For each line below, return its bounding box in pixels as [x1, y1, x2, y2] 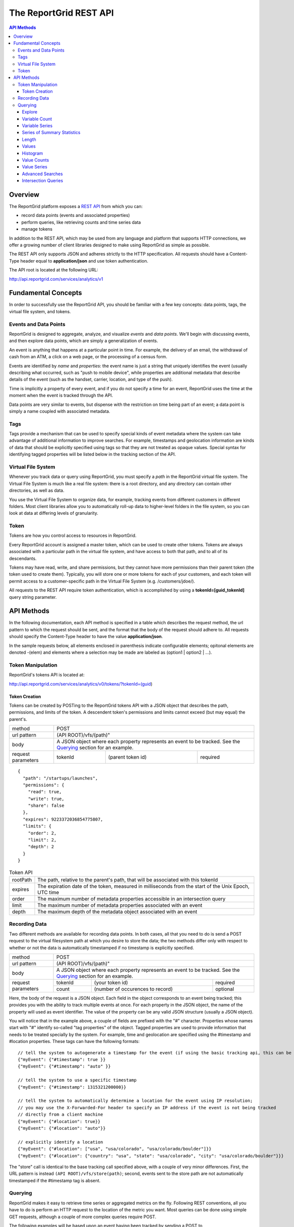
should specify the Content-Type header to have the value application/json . [9, 634, 163, 640]
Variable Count [22, 116, 52, 122]
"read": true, [27, 789, 62, 795]
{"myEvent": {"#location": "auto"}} [18, 1125, 106, 1131]
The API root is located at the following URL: [9, 267, 98, 273]
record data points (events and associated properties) [21, 213, 130, 218]
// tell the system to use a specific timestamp [18, 1077, 137, 1083]
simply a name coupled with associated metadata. [9, 408, 110, 414]
